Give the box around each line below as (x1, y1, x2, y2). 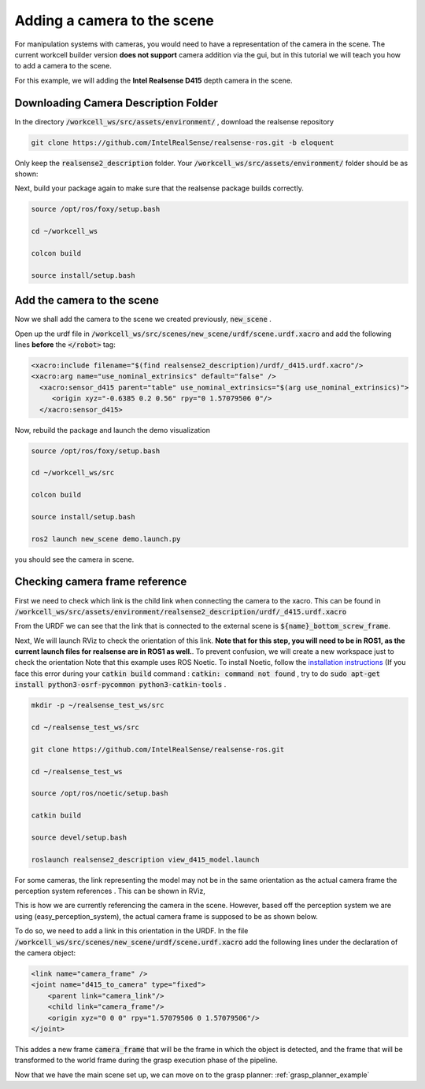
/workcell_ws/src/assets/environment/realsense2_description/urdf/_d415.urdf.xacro (14, 607, 347, 616)
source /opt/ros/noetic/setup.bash (31, 789, 168, 798)
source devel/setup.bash (31, 832, 128, 842)
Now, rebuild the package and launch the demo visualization (14, 425, 210, 434)
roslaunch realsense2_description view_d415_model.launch (31, 855, 260, 864)
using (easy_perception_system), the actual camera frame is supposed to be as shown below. (14, 911, 318, 921)
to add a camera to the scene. (14, 61, 112, 71)
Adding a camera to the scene (14, 12, 214, 29)
